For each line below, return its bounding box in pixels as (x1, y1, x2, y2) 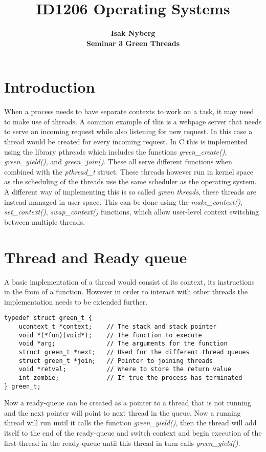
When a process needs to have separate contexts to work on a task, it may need (4, 106, 254, 117)
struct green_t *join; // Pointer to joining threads (18, 357, 213, 364)
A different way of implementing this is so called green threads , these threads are (4, 186, 256, 197)
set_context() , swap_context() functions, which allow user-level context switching (4, 206, 259, 217)
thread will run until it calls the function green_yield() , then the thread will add (4, 417, 257, 428)
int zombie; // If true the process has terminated (18, 374, 242, 381)
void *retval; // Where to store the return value (18, 365, 231, 373)
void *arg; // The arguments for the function (18, 340, 228, 348)
